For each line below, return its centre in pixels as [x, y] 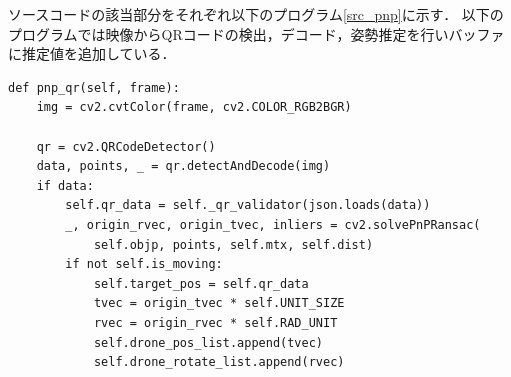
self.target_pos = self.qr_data [201, 283]
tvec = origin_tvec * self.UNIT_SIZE [219, 303]
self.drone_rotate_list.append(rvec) [219, 362]
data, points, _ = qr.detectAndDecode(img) [183, 166]
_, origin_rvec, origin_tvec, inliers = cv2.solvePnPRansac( [273, 224]
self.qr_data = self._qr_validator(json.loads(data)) [248, 205]
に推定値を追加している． [92, 53]
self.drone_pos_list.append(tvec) [208, 342]
